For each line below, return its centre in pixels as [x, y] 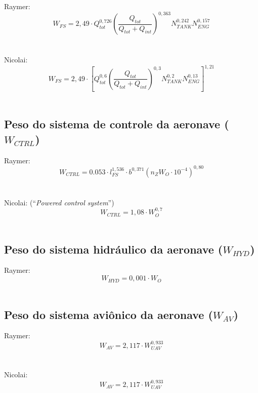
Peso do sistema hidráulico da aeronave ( [114, 249]
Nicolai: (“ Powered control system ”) [59, 202]
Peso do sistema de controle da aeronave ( [117, 124]
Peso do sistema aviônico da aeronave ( [109, 314]
